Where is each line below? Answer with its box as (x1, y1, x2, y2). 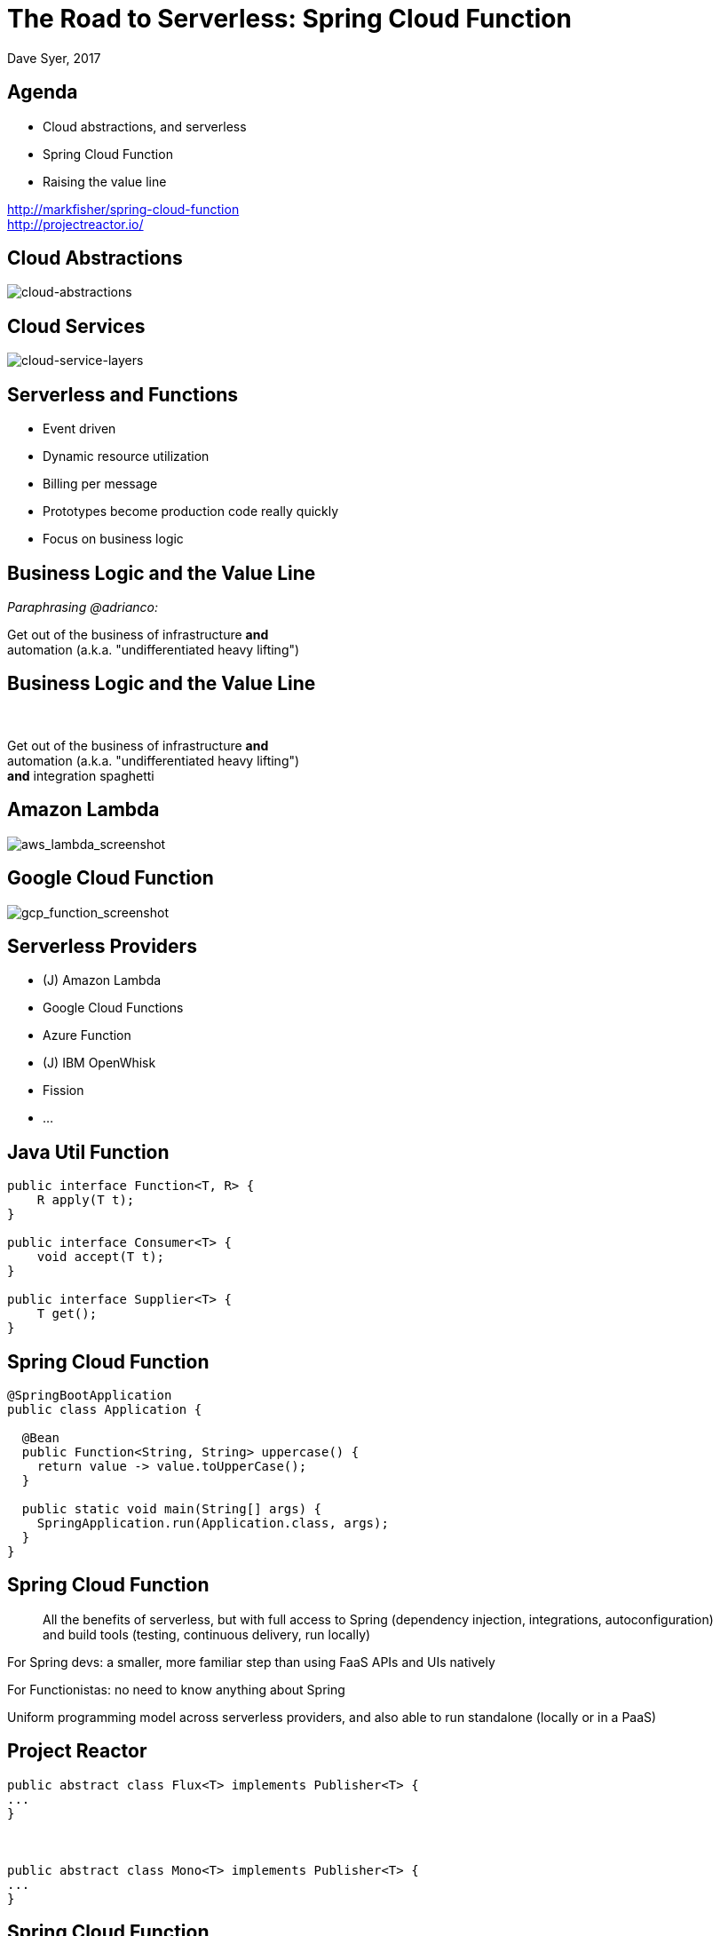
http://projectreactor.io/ (7, 216, 144, 232)
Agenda (7, 81, 78, 104)
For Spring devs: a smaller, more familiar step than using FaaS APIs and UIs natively (7, 1654, 495, 1670)
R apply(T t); (36, 1193, 135, 1208)
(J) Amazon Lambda (43, 972, 162, 988)
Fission (43, 1083, 84, 1099)
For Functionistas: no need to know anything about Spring (7, 1681, 345, 1697)
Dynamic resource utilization (43, 448, 210, 464)
